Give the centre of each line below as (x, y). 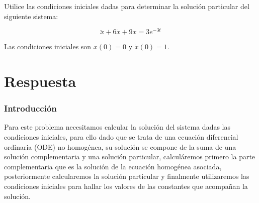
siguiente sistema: (31, 16)
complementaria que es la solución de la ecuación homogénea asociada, (113, 166)
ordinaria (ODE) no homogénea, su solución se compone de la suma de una (120, 146)
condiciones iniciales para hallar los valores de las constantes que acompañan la (126, 186)
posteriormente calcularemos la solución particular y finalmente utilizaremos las (127, 176)
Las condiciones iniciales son (48, 46)
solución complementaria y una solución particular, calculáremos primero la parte (130, 157)
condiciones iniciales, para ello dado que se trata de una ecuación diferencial (121, 137)
